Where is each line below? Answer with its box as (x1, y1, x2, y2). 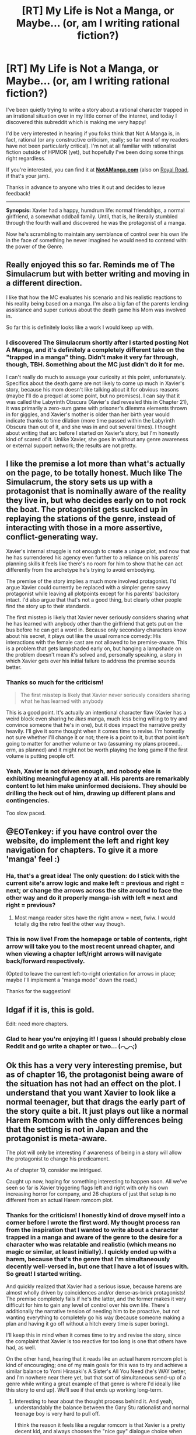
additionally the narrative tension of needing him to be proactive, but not (6, 1308, 180, 1315)
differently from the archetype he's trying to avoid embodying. (6, 566, 156, 573)
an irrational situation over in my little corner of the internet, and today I (6, 112, 177, 119)
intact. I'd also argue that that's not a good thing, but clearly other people (6, 596, 182, 603)
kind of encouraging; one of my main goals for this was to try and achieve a (6, 1362, 188, 1369)
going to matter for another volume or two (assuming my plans (6, 740, 156, 747)
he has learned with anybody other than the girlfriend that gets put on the (6, 620, 183, 627)
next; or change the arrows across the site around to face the (6, 886, 183, 894)
